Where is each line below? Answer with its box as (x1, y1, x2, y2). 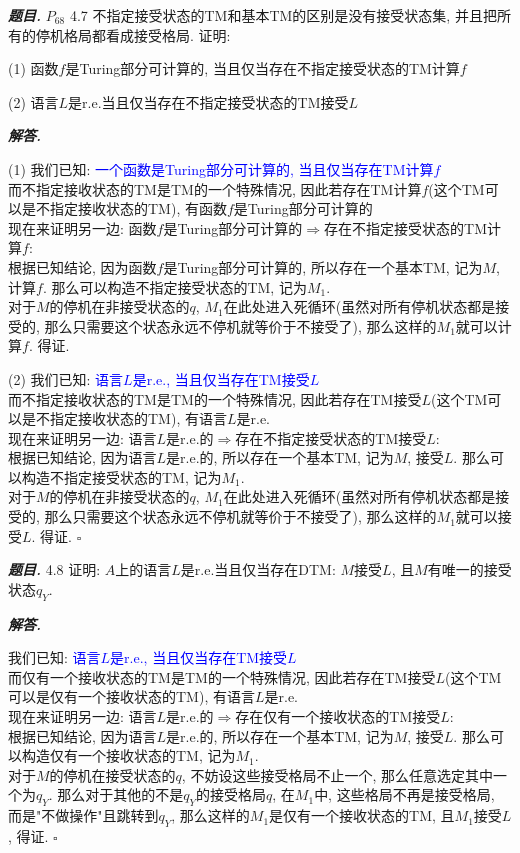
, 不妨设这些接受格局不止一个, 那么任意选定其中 (181, 764, 493, 785)
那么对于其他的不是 (57, 784, 184, 805)
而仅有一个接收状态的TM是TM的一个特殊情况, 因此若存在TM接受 (8, 666, 436, 687)
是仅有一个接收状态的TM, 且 (269, 805, 455, 826)
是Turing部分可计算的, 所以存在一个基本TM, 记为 (163, 256, 483, 277)
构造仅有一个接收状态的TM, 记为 (21, 745, 236, 766)
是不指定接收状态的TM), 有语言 (21, 408, 227, 429)
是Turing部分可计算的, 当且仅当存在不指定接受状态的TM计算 (65, 58, 460, 79)
